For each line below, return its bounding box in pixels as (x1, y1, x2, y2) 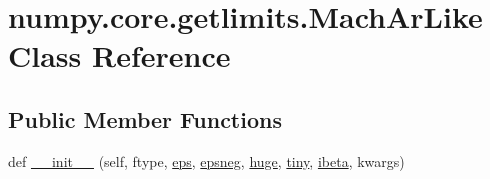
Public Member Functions (8, 103, 282, 134)
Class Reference (8, 35, 231, 76)
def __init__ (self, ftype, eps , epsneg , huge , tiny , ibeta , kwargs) (8, 150, 405, 171)
